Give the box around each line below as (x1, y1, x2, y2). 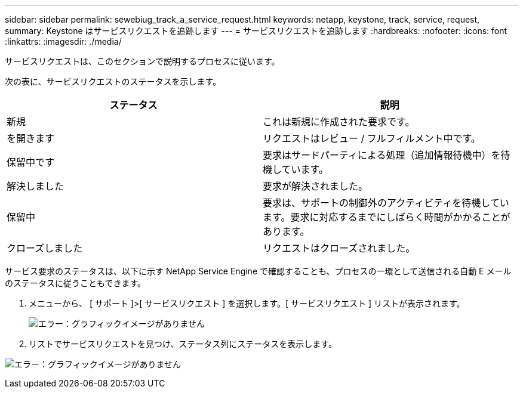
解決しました (7, 180, 64, 192)
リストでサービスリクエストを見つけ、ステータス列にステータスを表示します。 (29, 339, 337, 349)
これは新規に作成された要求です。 (263, 116, 415, 128)
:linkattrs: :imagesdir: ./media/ (5, 36, 122, 47)
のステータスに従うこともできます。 (5, 278, 146, 288)
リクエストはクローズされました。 (263, 242, 416, 254)
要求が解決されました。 (263, 180, 368, 192)
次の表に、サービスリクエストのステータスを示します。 (5, 76, 221, 86)
